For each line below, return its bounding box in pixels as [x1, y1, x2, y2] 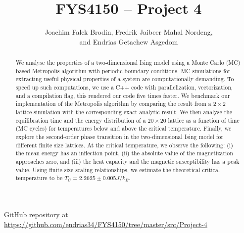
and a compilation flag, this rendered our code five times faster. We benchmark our [15, 91, 230, 99]
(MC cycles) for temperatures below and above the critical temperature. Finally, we [15, 124, 232, 133]
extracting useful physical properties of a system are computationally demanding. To [15, 75, 234, 83]
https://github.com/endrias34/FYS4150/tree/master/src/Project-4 [4, 219, 207, 229]
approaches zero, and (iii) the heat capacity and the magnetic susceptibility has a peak [15, 157, 240, 165]
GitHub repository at [4, 209, 68, 219]
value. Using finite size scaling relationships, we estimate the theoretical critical [15, 165, 220, 174]
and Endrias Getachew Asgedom [79, 36, 178, 47]
